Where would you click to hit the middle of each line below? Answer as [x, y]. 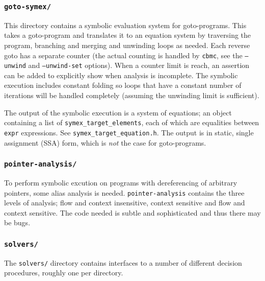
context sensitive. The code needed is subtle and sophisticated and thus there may [132, 212]
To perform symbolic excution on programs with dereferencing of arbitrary [121, 182]
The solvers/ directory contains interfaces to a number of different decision [123, 262]
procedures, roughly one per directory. [64, 273]
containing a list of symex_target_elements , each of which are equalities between [132, 122]
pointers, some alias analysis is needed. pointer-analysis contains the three [124, 192]
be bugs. [17, 223]
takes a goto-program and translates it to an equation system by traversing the [128, 35]
